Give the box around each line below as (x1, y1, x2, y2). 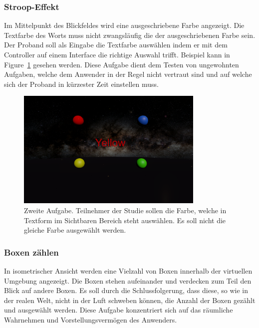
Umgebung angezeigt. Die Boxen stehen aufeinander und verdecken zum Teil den (4, 275, 252, 286)
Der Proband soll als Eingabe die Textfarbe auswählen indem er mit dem (4, 39, 228, 50)
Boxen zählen (4, 246, 59, 258)
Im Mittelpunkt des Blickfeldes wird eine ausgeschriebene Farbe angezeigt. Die (4, 20, 245, 30)
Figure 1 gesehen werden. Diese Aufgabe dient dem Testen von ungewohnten (4, 59, 239, 69)
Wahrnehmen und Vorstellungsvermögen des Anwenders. (4, 314, 177, 325)
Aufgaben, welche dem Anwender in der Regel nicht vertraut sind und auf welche (4, 69, 252, 79)
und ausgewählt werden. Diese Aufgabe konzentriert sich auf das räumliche (4, 305, 233, 315)
